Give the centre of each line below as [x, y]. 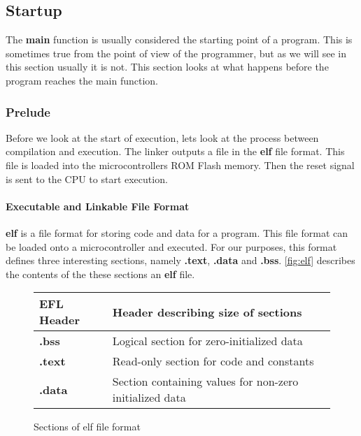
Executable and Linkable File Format [98, 206]
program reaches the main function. [82, 80]
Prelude [28, 111]
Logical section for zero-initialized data [207, 341]
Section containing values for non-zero [205, 381]
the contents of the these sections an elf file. [100, 274]
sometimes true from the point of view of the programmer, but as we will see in [176, 53]
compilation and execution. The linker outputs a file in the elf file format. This [175, 151]
